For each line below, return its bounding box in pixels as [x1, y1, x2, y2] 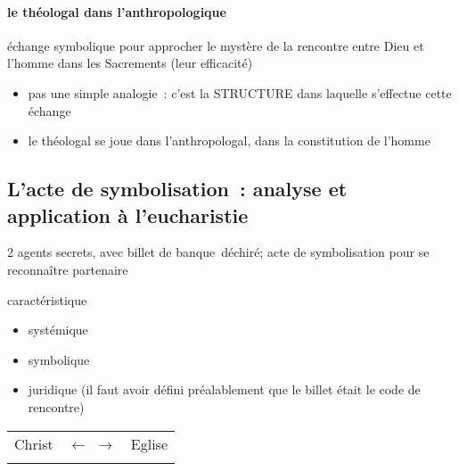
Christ [14, 433, 53, 454]
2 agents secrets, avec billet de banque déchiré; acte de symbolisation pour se [7, 243, 430, 261]
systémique [28, 320, 88, 339]
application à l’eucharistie [7, 201, 249, 228]
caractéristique [7, 290, 87, 309]
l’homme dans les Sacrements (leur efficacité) [7, 54, 253, 72]
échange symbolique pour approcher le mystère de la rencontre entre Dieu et [7, 36, 424, 54]
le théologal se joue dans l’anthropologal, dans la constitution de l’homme [28, 131, 430, 150]
